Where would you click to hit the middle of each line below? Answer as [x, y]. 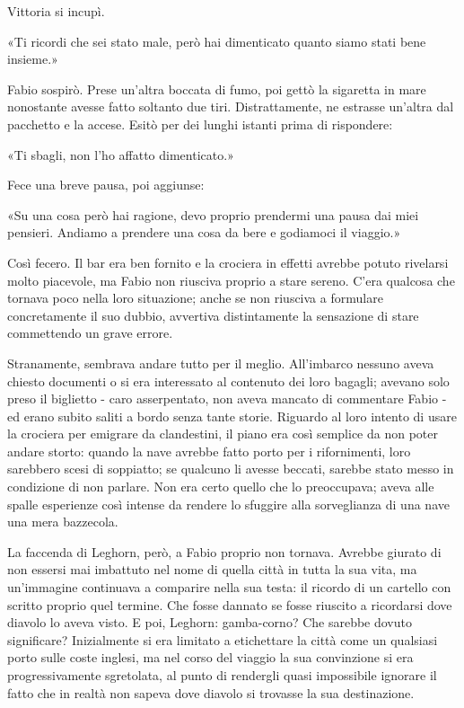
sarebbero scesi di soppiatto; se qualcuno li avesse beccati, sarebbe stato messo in [231, 469]
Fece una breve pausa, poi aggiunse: [106, 185]
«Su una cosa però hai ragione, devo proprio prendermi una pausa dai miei [213, 214]
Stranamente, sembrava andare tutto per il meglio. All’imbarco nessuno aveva [221, 363]
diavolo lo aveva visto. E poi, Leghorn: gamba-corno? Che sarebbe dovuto [210, 622]
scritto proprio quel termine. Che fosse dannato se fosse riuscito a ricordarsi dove [230, 604]
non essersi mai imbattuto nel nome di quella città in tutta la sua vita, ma [212, 569]
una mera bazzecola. [63, 522]
